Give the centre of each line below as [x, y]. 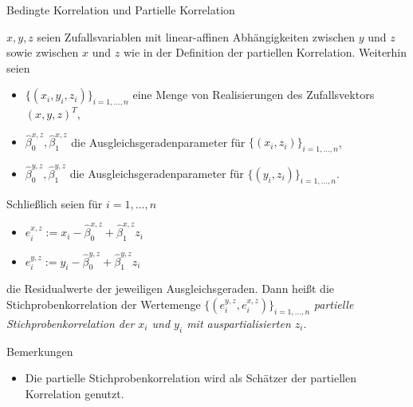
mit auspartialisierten [239, 323]
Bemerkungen [40, 351]
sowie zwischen [43, 52]
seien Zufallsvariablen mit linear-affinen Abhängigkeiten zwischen [196, 36]
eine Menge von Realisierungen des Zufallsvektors [254, 95]
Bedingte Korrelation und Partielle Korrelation [121, 10]
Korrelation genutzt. [75, 393]
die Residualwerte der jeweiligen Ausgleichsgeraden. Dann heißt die [170, 288]
